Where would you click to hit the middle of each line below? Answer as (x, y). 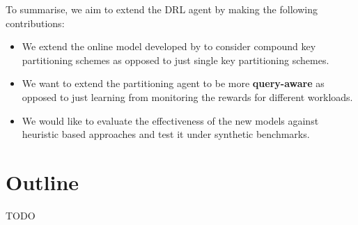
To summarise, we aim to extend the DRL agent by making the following (162, 9)
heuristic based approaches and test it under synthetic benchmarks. (166, 134)
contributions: (35, 23)
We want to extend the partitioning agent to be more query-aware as (173, 83)
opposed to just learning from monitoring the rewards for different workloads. (187, 96)
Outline (42, 181)
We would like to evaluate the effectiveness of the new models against (170, 120)
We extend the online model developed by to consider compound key (169, 46)
